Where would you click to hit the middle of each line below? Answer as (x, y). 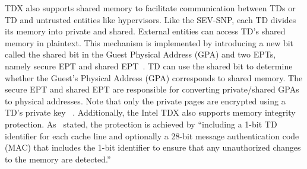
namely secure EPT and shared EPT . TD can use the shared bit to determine (149, 66)
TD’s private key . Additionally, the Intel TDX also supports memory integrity (150, 112)
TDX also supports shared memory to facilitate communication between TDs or (150, 8)
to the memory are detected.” (58, 159)
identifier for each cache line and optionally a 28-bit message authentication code (152, 135)
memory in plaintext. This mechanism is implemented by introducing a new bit (149, 42)
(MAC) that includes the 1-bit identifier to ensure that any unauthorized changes (153, 147)
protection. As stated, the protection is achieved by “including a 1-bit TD (141, 124)
